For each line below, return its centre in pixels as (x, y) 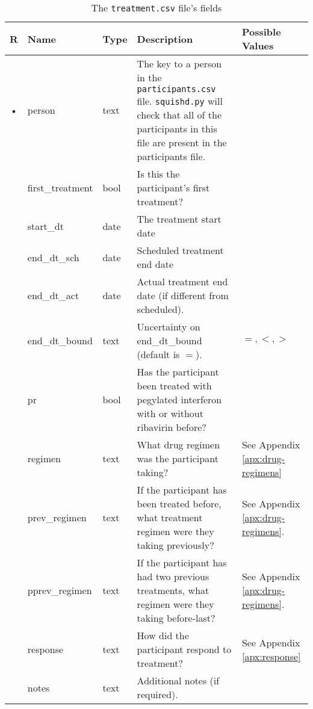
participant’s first (173, 187)
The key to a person (179, 63)
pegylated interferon (179, 399)
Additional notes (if (178, 680)
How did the (163, 635)
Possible (261, 32)
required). (157, 694)
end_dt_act (53, 295)
